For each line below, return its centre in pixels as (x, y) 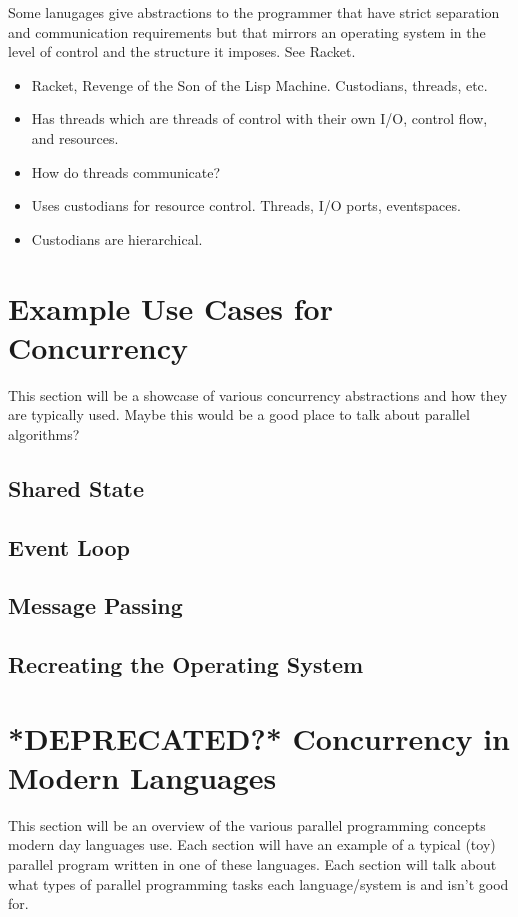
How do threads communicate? (126, 171)
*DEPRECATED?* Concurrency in (259, 737)
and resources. (75, 137)
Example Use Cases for (170, 307)
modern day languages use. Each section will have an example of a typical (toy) (252, 844)
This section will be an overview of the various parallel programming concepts (247, 824)
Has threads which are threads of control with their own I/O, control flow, (259, 118)
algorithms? (44, 433)
